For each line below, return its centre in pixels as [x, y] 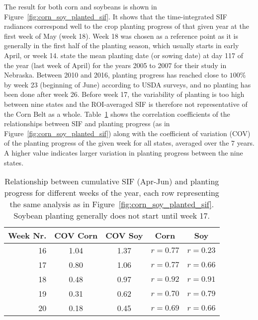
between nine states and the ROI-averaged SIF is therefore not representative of [126, 104]
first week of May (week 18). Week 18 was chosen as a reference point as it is [121, 36]
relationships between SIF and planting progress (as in [87, 123]
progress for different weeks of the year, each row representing [112, 193]
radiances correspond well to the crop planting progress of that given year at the [127, 26]
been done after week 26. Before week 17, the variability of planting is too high [124, 94]
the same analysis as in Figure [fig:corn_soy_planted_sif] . [112, 204]
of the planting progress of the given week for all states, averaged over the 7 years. [129, 143]
